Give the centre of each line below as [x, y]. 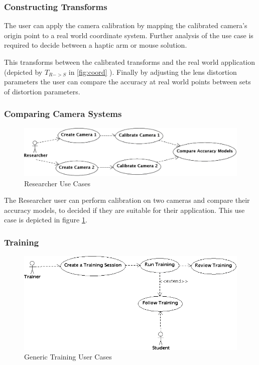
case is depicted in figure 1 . [46, 220]
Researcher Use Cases [57, 183]
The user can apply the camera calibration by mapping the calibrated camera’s [126, 25]
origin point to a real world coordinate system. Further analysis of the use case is [129, 35]
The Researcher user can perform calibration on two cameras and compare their [127, 200]
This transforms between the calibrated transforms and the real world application [130, 62]
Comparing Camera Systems [63, 114]
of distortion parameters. [42, 91]
